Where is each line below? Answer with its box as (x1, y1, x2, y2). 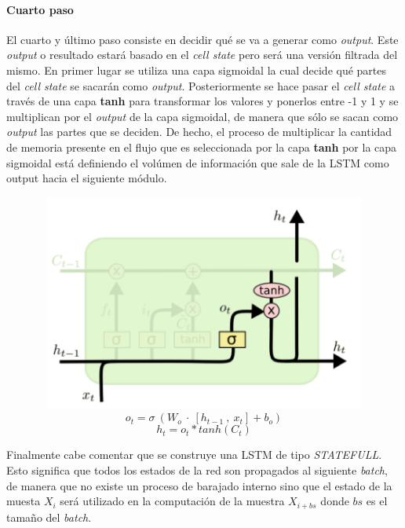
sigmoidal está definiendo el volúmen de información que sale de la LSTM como (6, 154, 389, 170)
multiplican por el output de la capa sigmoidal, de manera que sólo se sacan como (6, 108, 399, 124)
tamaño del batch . (6, 508, 92, 525)
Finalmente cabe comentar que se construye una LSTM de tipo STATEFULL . (6, 446, 382, 463)
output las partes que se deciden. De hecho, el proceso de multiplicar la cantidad (6, 123, 392, 140)
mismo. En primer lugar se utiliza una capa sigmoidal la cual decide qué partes (6, 61, 387, 78)
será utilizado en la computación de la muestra (60, 493, 285, 509)
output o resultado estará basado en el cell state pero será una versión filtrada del (6, 46, 398, 63)
